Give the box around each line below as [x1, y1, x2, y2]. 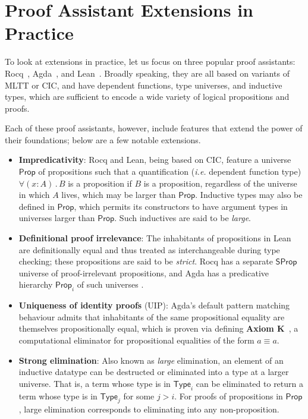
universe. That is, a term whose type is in [18, 377, 171, 389]
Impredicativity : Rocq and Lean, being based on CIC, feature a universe [18, 153, 291, 166]
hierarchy [18, 278, 53, 291]
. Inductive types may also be [195, 188, 303, 201]
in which [18, 188, 50, 201]
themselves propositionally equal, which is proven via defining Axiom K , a [18, 322, 298, 335]
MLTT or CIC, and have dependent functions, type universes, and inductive [5, 78, 282, 91]
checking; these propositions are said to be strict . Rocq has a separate [18, 255, 273, 267]
